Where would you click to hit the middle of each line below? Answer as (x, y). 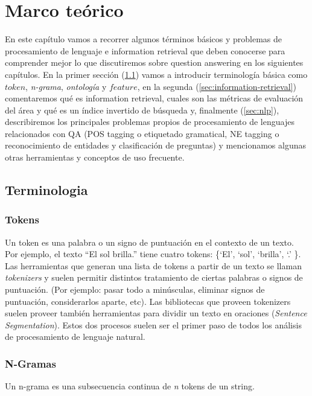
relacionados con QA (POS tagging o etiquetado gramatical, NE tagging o (142, 133)
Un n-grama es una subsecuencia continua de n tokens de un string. (130, 386)
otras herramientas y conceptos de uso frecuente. (95, 157)
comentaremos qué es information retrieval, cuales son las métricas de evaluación (154, 98)
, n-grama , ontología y (66, 86)
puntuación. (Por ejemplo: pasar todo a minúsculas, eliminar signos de (135, 289)
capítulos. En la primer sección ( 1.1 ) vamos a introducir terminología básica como (156, 74)
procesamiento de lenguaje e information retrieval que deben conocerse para (145, 50)
